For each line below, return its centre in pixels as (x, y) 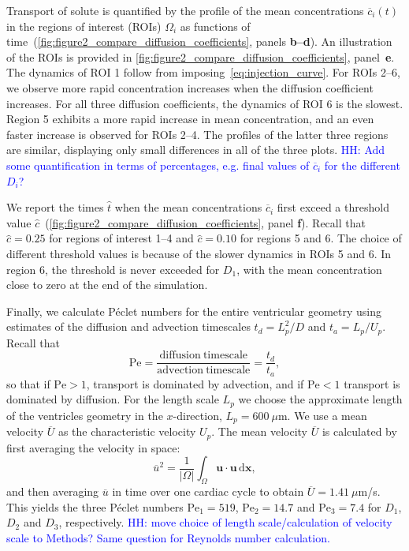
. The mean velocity (260, 431)
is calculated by (359, 431)
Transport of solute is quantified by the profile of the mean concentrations (185, 10)
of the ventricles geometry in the (85, 415)
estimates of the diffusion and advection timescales (128, 326)
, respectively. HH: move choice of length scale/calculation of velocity (225, 522)
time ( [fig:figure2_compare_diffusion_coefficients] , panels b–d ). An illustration (199, 41)
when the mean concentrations (188, 207)
